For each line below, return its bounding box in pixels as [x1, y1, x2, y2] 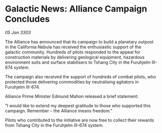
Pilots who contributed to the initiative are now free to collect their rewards [5, 117, 154, 123]
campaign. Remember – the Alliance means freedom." [5, 107, 113, 114]
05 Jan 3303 [5, 29, 31, 35]
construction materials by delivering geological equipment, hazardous [5, 54, 145, 60]
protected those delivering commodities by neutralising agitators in [5, 79, 139, 85]
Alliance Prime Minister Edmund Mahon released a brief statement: [5, 93, 139, 99]
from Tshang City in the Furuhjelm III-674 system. [5, 122, 104, 128]
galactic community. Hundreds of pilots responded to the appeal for [5, 49, 141, 55]
